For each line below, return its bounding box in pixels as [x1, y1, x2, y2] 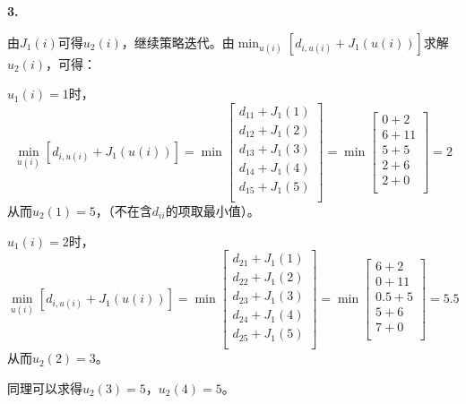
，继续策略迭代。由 [121, 32, 235, 51]
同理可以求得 [7, 378, 82, 397]
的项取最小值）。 [165, 201, 260, 219]
